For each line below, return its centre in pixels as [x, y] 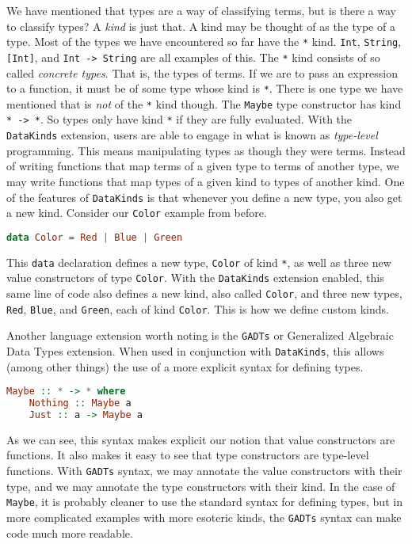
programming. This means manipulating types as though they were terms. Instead [206, 150]
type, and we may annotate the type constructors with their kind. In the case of [201, 486]
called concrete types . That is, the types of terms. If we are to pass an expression [202, 72]
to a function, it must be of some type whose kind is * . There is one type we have [205, 88]
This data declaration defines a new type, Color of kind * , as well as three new [199, 262]
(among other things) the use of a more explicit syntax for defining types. [185, 366]
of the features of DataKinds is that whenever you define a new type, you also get [204, 197]
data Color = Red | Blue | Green [95, 237]
